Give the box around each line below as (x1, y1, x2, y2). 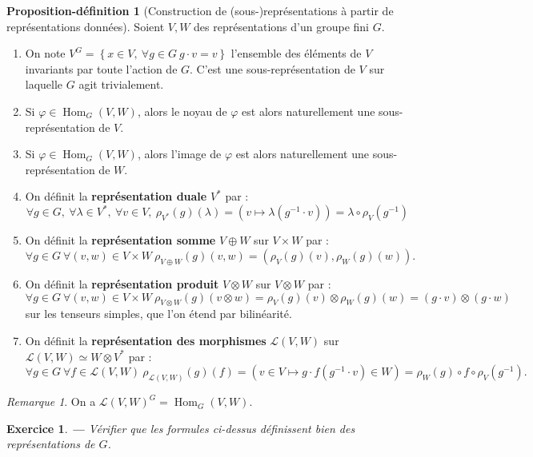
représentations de (6, 435, 95, 452)
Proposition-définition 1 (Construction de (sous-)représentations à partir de (6, 2, 394, 18)
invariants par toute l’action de (25, 60, 178, 77)
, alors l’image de (137, 145, 222, 162)
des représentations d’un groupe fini (194, 18, 369, 34)
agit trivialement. (78, 76, 164, 93)
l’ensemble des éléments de (230, 45, 362, 62)
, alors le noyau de (137, 102, 227, 119)
